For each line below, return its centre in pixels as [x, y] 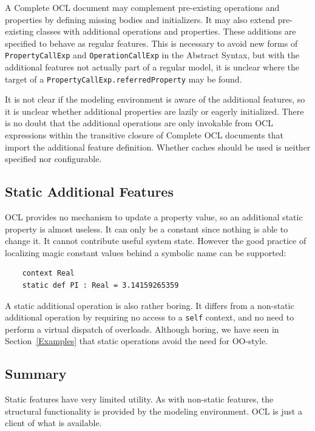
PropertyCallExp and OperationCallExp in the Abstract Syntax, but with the [152, 55]
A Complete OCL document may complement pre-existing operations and [142, 7]
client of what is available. [53, 423]
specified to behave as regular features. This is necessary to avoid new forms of [151, 43]
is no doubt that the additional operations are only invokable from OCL [139, 123]
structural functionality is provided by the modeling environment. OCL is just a [154, 411]
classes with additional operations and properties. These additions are [166, 31]
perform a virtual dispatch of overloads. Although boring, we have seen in [142, 329]
